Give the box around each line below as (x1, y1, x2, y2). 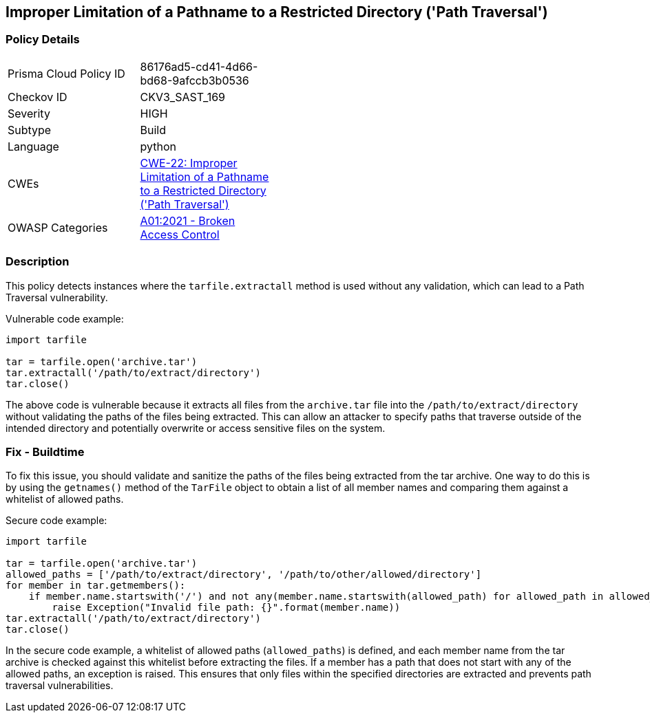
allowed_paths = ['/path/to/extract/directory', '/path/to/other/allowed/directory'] (6, 569, 482, 580)
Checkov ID (8, 89, 67, 104)
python (140, 139, 176, 153)
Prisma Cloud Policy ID (8, 66, 125, 80)
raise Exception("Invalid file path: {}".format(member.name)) (52, 602, 401, 613)
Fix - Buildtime (6, 444, 85, 459)
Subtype (8, 122, 52, 137)
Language (8, 139, 59, 153)
